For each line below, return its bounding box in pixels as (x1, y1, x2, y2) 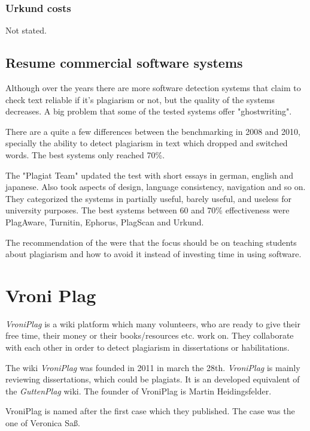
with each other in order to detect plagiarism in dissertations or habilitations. (5, 341, 290, 354)
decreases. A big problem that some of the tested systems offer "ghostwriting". (5, 105, 292, 117)
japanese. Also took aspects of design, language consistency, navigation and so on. (5, 180, 306, 193)
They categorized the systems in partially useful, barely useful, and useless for (5, 192, 291, 204)
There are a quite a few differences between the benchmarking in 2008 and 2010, (5, 125, 300, 137)
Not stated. (5, 24, 47, 37)
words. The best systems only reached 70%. (5, 148, 165, 161)
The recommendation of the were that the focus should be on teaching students (5, 236, 297, 248)
